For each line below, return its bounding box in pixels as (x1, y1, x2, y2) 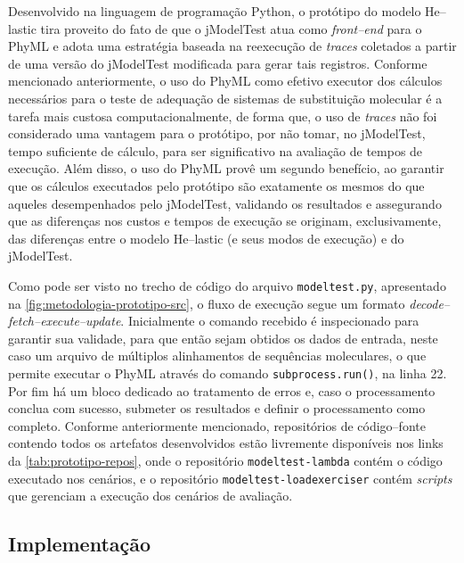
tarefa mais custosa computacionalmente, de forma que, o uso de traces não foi (8, 106, 437, 125)
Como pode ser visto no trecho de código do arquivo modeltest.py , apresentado (8, 276, 446, 294)
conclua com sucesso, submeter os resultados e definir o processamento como (8, 399, 426, 418)
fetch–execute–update (8, 311, 121, 330)
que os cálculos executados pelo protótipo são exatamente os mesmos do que (8, 176, 425, 195)
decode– (409, 294, 451, 312)
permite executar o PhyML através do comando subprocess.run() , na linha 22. (8, 363, 447, 382)
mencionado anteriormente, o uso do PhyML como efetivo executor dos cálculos (8, 71, 443, 90)
